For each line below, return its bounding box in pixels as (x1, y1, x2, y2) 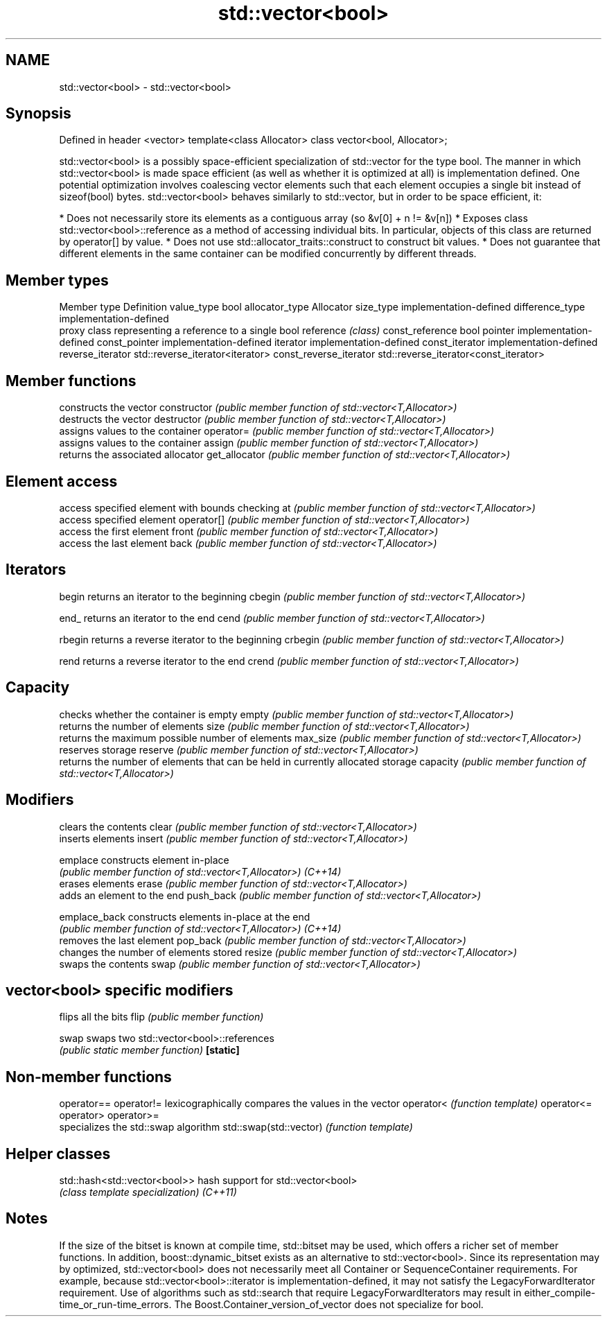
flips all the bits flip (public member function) (59, 1011, 264, 1023)
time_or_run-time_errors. (59, 1298, 172, 1310)
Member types (6, 271, 109, 289)
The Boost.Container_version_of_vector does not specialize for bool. (174, 1298, 484, 1310)
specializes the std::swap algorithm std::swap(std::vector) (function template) (59, 1121, 413, 1133)
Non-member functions (6, 1068, 172, 1086)
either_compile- (524, 1286, 596, 1298)
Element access (6, 472, 118, 490)
